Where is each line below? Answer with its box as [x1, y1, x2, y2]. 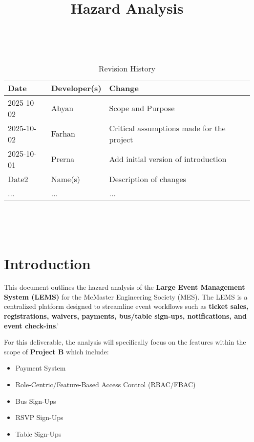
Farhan [51, 128, 75, 140]
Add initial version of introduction [109, 153, 227, 165]
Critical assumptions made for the [109, 122, 226, 134]
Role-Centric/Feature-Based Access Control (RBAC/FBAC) [15, 379, 196, 390]
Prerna [51, 153, 75, 165]
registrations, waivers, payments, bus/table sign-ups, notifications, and [4, 311, 247, 321]
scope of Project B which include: [4, 346, 109, 356]
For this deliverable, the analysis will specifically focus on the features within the [4, 337, 246, 347]
